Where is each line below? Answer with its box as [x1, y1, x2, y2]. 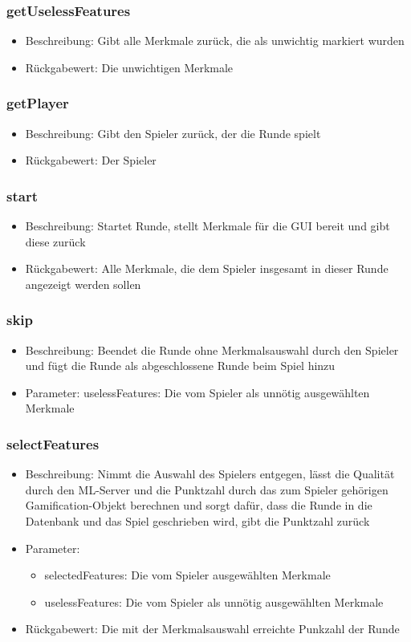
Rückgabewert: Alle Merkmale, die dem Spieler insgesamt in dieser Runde [25, 260, 389, 277]
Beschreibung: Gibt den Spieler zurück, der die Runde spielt [25, 124, 321, 141]
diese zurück [25, 233, 86, 250]
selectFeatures [6, 433, 100, 453]
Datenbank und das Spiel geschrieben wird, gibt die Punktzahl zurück [25, 513, 370, 529]
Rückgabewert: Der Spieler [25, 152, 157, 169]
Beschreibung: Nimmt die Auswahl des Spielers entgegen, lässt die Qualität [25, 465, 395, 482]
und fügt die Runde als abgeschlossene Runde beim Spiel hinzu [25, 357, 336, 374]
